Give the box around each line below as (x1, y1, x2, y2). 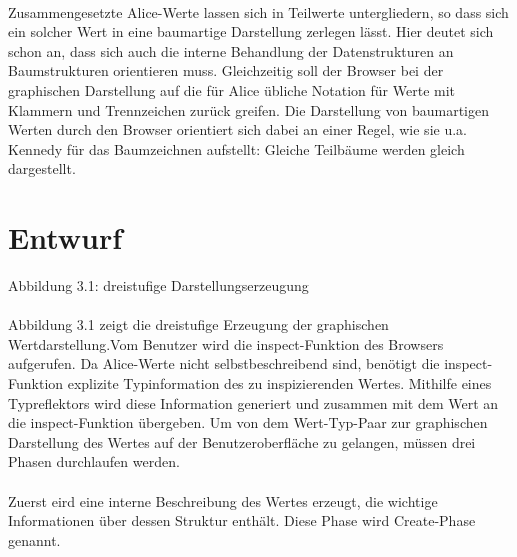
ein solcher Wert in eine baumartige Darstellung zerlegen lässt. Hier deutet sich (8, 21, 494, 42)
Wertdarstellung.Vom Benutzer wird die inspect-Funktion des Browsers (8, 333, 444, 354)
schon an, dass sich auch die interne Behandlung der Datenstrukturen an (8, 40, 454, 61)
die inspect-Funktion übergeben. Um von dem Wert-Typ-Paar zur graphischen (8, 412, 488, 433)
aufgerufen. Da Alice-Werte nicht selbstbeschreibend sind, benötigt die (8, 353, 440, 374)
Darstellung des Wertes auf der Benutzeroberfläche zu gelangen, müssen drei (8, 431, 476, 452)
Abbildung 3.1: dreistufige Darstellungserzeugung (8, 275, 309, 296)
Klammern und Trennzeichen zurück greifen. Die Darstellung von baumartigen (8, 99, 490, 120)
